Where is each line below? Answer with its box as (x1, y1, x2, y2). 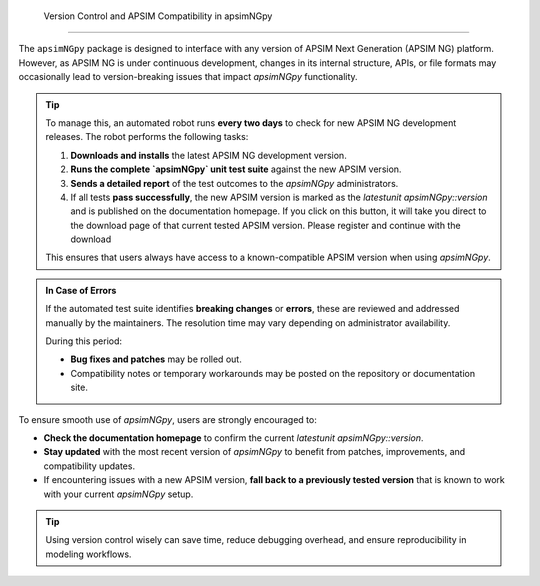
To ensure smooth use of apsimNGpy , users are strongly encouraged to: (18, 413, 317, 425)
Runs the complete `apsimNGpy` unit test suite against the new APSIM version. (70, 163, 402, 175)
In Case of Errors (45, 284, 117, 296)
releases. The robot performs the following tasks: (45, 131, 249, 143)
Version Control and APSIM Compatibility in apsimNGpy (43, 10, 273, 22)
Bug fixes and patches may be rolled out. (70, 353, 242, 365)
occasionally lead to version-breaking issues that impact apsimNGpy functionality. (18, 71, 359, 83)
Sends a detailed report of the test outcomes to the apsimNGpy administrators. (70, 177, 399, 189)
